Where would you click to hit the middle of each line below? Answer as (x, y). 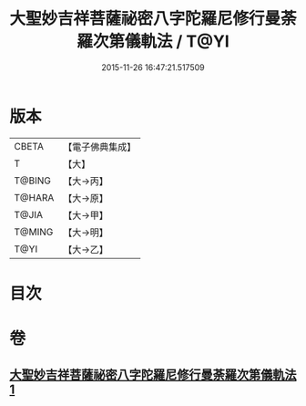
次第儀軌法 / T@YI (161, 42)
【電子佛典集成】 (100, 147)
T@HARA (34, 197)
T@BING (33, 181)
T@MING (34, 232)
